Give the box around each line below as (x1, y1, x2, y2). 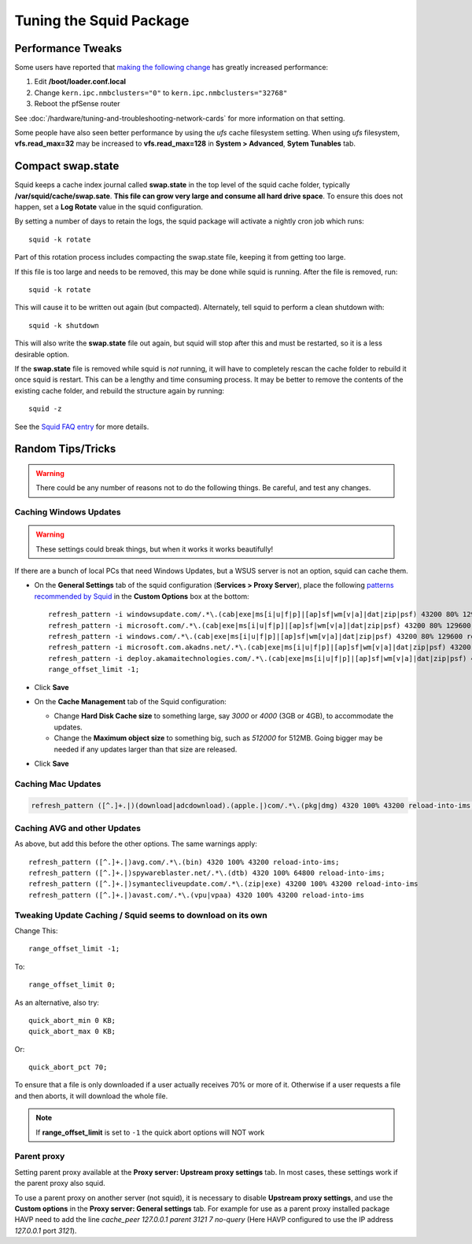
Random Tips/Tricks (14, 442, 116, 456)
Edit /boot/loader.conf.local (34, 77, 126, 87)
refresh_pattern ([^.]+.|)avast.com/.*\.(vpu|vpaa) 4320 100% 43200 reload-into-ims (28, 890, 365, 899)
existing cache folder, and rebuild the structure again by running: (14, 386, 224, 395)
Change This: (14, 925, 58, 936)
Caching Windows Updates (14, 507, 121, 518)
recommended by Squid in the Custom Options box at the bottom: (34, 591, 249, 601)
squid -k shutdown (28, 321, 100, 330)
